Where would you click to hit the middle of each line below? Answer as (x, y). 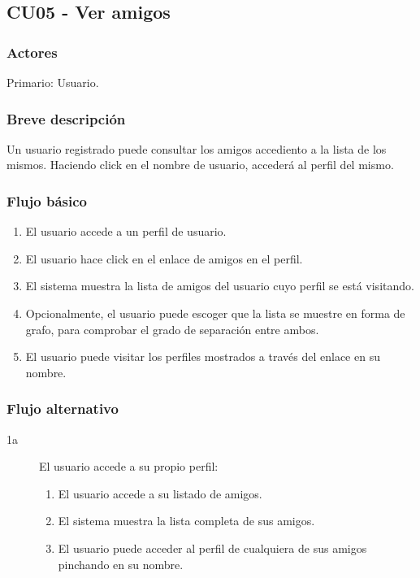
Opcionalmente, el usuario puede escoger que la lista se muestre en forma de (215, 313)
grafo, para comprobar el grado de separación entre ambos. (172, 329)
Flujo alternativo (63, 409)
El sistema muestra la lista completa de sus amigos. (186, 521)
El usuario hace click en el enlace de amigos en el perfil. (164, 258)
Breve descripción (66, 118)
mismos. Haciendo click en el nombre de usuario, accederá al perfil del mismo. (200, 165)
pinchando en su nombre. (121, 564)
